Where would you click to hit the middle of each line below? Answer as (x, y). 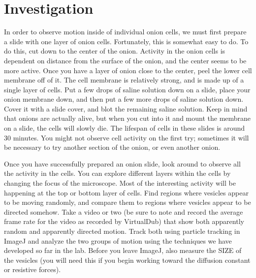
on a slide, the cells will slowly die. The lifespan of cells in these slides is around (125, 128)
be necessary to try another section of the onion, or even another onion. (112, 147)
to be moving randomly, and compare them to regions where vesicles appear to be (128, 202)
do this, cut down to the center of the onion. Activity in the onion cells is (115, 51)
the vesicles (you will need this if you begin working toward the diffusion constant (127, 260)
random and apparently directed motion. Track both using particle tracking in (122, 231)
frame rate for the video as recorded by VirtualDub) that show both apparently (124, 221)
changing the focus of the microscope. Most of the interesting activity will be (120, 183)
